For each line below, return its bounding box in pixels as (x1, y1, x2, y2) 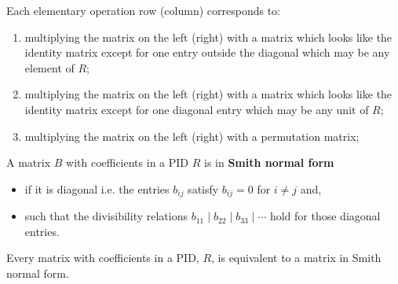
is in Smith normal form (203, 154, 334, 171)
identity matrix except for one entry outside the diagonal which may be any (24, 44, 390, 61)
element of (24, 59, 75, 76)
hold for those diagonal (269, 208, 381, 224)
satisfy (188, 180, 219, 197)
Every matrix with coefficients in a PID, (6, 249, 199, 266)
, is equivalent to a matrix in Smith (211, 249, 382, 266)
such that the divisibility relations (24, 208, 188, 224)
